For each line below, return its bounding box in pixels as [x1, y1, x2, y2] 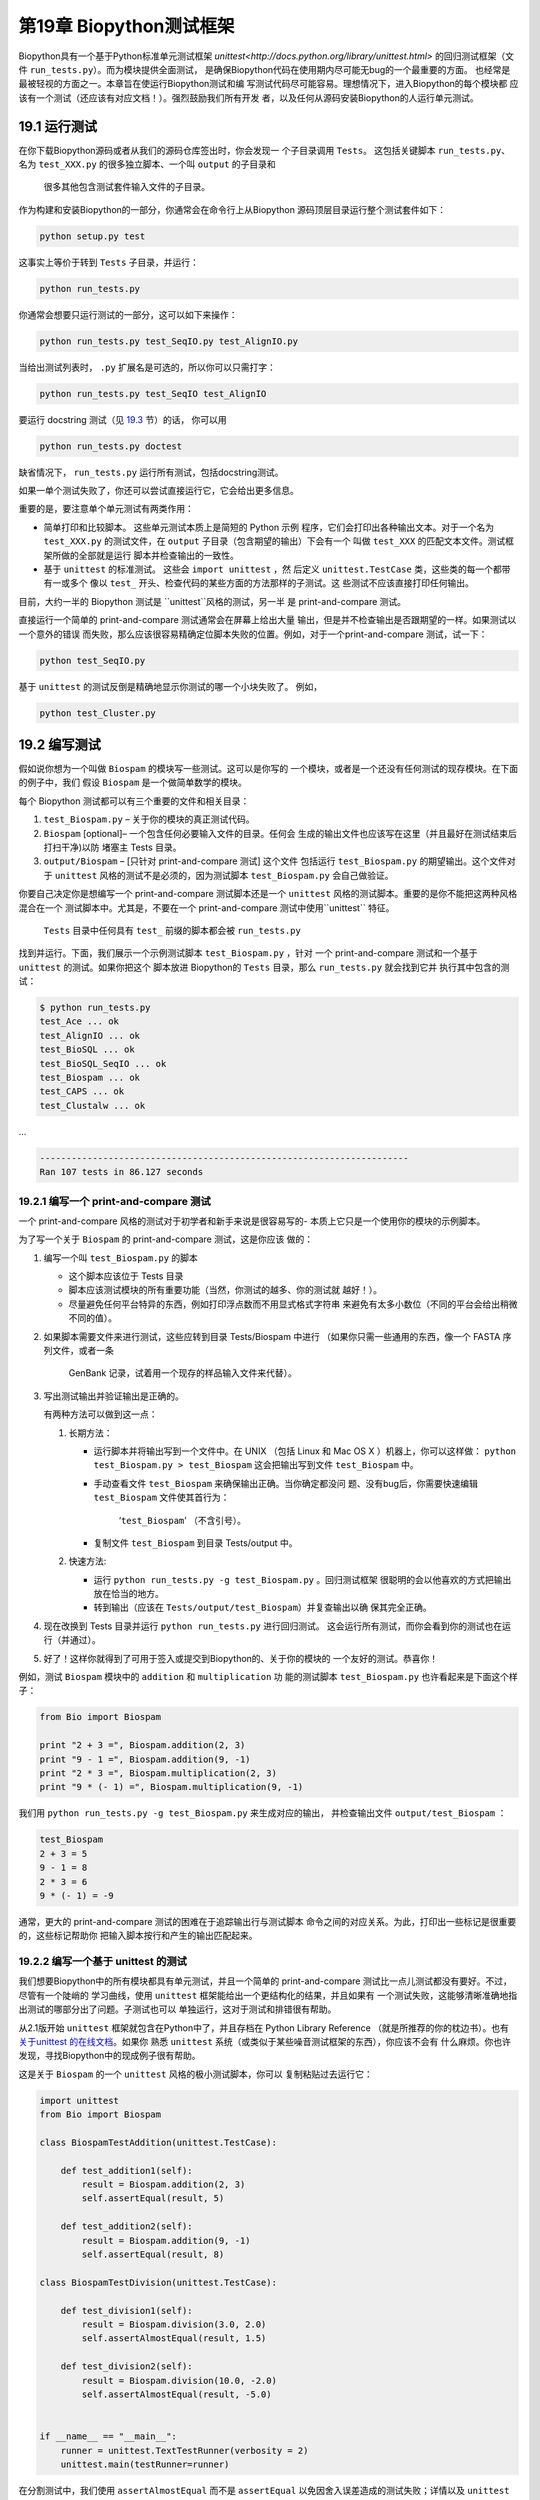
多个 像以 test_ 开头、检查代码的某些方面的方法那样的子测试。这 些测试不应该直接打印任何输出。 [69, 577, 474, 589]
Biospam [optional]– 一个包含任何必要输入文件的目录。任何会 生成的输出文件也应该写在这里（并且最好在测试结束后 [43, 827, 517, 839]
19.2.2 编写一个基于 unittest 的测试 [18, 1955, 187, 1969]
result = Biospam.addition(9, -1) [81, 2235, 251, 2246]
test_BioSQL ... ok [39, 1044, 135, 1055]
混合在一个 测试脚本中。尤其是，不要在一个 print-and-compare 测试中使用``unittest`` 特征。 [18, 901, 395, 914]
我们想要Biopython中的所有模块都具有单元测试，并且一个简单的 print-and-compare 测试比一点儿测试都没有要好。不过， [18, 1975, 512, 1987]
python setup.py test [39, 230, 146, 242]
